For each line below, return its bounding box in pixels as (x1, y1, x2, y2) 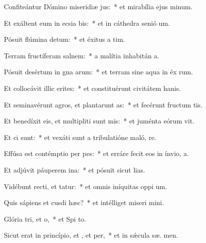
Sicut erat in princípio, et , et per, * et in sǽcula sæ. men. (4, 230, 178, 240)
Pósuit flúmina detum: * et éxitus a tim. (4, 34, 125, 44)
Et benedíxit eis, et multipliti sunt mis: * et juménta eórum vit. (4, 116, 195, 126)
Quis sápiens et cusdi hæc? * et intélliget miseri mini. (4, 197, 164, 208)
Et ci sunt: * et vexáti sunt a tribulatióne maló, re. (4, 132, 156, 142)
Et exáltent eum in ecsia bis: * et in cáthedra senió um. (4, 17, 170, 28)
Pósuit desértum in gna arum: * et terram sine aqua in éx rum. (4, 67, 193, 77)
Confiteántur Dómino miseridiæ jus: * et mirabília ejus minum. (4, 1, 193, 11)
